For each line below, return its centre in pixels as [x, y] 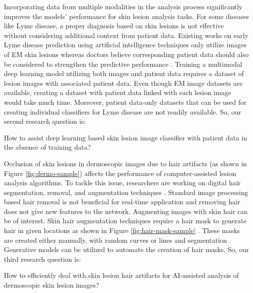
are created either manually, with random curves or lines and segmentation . [118, 240]
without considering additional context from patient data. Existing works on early [126, 35]
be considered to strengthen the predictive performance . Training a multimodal [123, 64]
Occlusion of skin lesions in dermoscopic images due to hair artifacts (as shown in [126, 163]
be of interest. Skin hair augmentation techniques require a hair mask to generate [125, 221]
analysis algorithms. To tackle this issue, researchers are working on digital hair [122, 183]
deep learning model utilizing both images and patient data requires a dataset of [124, 73]
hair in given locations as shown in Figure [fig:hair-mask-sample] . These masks [122, 230]
